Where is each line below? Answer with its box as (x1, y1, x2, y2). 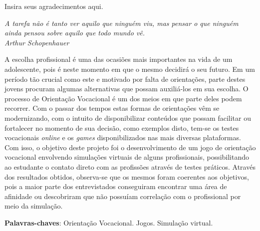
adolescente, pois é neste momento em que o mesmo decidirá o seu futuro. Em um (4, 63, 255, 74)
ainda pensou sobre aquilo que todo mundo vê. (4, 27, 145, 38)
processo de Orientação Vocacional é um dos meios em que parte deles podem (4, 93, 242, 103)
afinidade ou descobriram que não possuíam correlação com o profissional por (4, 191, 241, 201)
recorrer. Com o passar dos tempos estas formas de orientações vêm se (4, 103, 220, 113)
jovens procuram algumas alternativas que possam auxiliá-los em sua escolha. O (4, 83, 249, 94)
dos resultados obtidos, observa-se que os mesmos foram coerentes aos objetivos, (4, 171, 249, 182)
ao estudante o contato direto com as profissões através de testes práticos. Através (4, 161, 256, 172)
